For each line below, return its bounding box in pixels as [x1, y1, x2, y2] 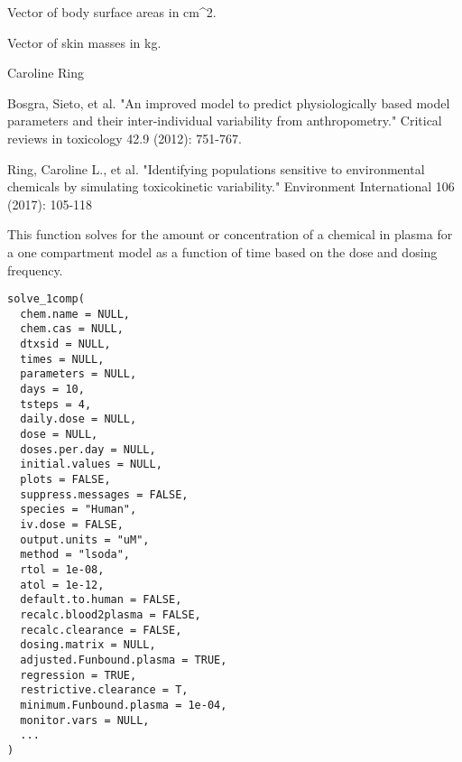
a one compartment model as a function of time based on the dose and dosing [7, 242, 438, 261]
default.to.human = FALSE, [20, 593, 182, 607]
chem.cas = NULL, [20, 322, 124, 336]
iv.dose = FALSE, [20, 517, 124, 531]
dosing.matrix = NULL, [20, 638, 156, 652]
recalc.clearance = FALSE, [20, 623, 182, 637]
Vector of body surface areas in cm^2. [7, 3, 217, 21]
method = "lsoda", [20, 548, 131, 562]
